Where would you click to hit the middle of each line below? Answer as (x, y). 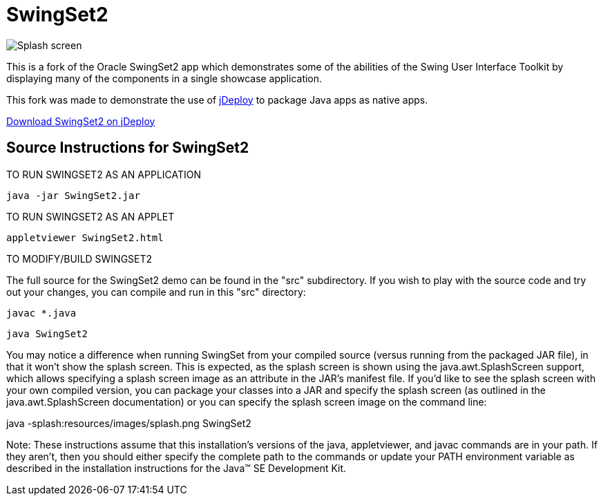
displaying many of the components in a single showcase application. (164, 78)
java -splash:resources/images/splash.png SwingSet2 (129, 423)
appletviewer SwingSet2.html (85, 237)
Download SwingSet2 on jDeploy (81, 121)
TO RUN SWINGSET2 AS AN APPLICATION (104, 174)
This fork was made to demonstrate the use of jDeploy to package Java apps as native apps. (217, 100)
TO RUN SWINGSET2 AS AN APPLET (90, 216)
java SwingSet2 (47, 333)
